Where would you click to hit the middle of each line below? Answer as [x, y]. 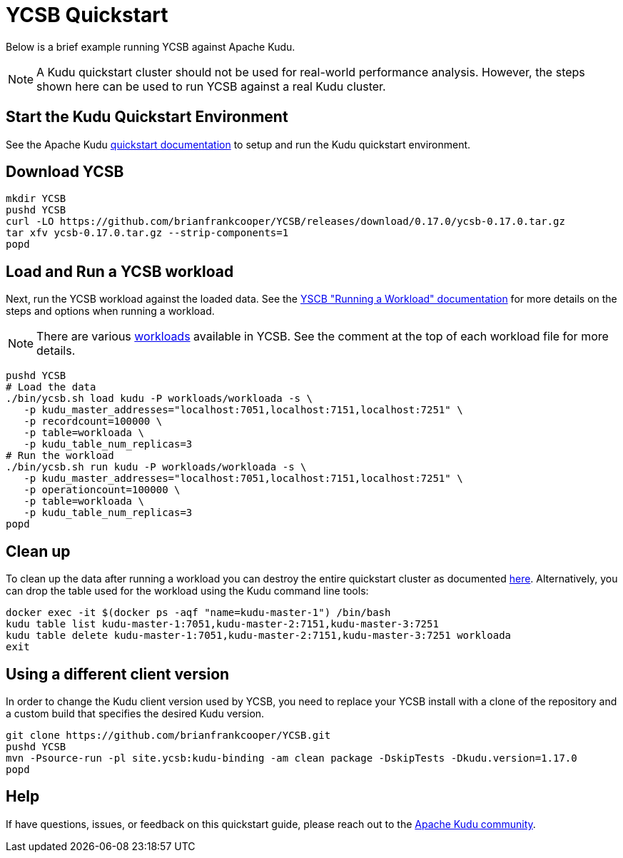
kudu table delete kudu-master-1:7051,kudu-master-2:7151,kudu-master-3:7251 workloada [259, 636]
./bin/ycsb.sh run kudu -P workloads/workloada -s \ [156, 467]
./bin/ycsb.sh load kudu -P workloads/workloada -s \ [159, 399]
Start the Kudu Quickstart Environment [147, 117]
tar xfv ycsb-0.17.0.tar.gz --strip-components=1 [147, 233]
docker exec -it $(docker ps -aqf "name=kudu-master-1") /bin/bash [198, 613]
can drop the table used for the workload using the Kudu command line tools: [187, 591]
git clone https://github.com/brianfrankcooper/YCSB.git [168, 735]
